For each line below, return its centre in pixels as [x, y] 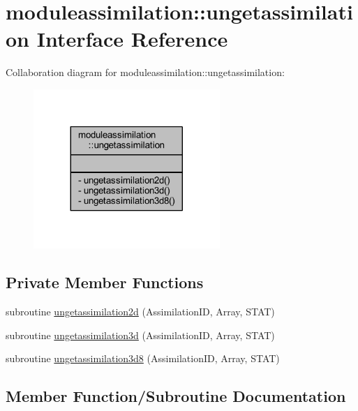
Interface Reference [132, 39]
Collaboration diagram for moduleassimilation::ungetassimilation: [145, 72]
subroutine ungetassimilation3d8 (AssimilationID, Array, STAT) [143, 358]
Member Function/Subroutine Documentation [176, 396]
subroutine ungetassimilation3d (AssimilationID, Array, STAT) [140, 335]
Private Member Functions [105, 282]
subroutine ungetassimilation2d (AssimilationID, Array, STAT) [140, 311]
